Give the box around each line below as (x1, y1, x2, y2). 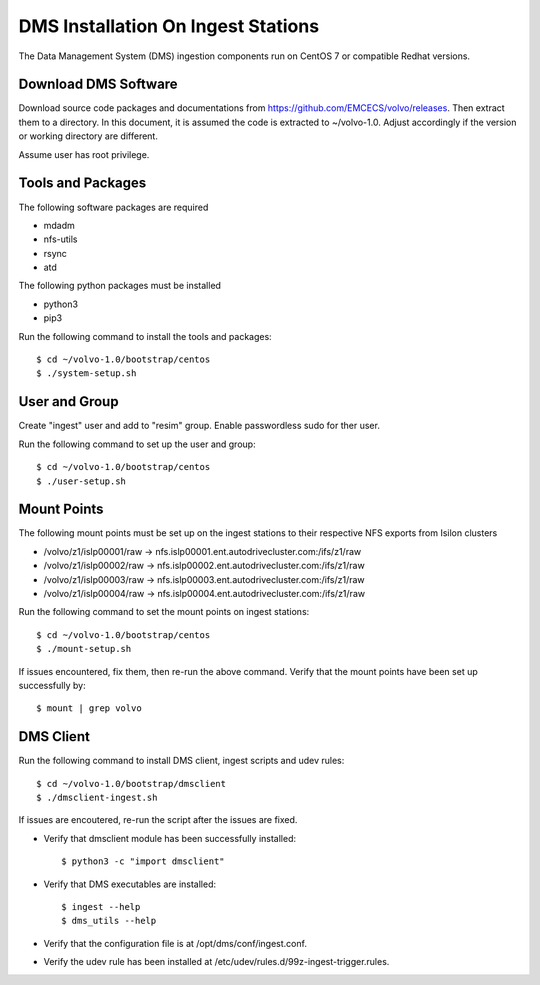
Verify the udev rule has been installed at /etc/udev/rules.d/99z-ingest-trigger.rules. (43, 956, 390, 968)
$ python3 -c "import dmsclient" (61, 856, 225, 867)
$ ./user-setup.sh (36, 475, 127, 487)
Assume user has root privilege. (18, 148, 150, 160)
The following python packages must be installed (18, 280, 222, 292)
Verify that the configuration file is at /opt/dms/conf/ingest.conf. (43, 937, 307, 949)
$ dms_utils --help (61, 915, 157, 927)
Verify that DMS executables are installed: (43, 878, 217, 890)
